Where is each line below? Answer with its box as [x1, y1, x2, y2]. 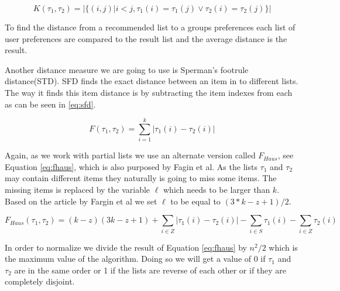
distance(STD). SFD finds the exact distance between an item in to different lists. [5, 75, 298, 87]
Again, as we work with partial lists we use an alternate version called [5, 149, 256, 161]
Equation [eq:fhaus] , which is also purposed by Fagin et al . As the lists [5, 160, 257, 172]
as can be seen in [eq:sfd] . [5, 98, 96, 110]
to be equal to [170, 195, 221, 207]
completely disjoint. [5, 275, 75, 287]
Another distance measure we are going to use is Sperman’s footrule [5, 63, 249, 75]
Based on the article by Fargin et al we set [5, 195, 157, 207]
